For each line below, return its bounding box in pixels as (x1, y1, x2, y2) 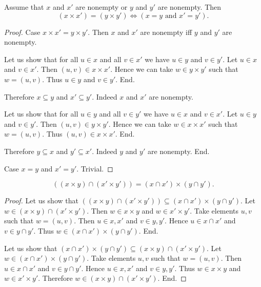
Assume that (4, 2, 44, 12)
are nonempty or (75, 2, 128, 12)
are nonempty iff (140, 26, 192, 37)
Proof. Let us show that (4, 195, 78, 206)
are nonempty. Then (157, 2, 222, 12)
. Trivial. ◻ (76, 163, 113, 174)
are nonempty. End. (147, 145, 210, 156)
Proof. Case (4, 26, 41, 37)
